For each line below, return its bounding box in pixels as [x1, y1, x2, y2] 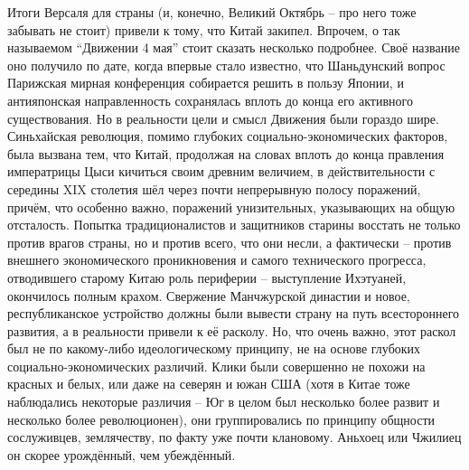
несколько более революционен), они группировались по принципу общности [7, 409, 436, 428]
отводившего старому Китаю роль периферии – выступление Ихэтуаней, [7, 268, 407, 287]
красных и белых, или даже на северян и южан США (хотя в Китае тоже [7, 374, 410, 393]
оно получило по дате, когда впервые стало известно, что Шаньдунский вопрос [7, 55, 446, 74]
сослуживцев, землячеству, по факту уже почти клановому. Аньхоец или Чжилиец [7, 428, 462, 446]
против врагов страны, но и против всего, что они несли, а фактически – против [7, 232, 452, 251]
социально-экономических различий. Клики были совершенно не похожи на [7, 356, 426, 375]
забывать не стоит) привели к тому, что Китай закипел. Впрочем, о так [7, 20, 400, 39]
